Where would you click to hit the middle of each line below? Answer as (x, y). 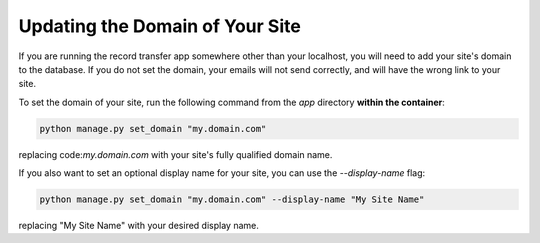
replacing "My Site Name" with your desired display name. (138, 226)
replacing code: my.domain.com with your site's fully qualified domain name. (175, 154)
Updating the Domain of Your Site (160, 26)
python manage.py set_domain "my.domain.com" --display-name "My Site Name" (232, 199)
